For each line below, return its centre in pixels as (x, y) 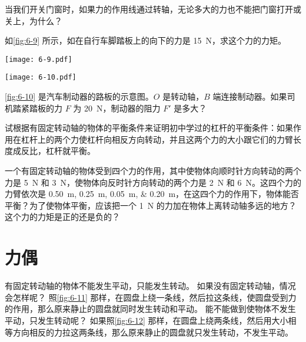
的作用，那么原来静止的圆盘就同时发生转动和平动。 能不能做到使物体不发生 (150, 309)
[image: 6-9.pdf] (39, 59)
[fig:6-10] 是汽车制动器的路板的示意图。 (79, 96)
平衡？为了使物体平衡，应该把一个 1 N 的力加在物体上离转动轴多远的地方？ (151, 205)
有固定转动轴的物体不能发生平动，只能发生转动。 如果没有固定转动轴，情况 (150, 286)
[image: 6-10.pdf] (41, 78)
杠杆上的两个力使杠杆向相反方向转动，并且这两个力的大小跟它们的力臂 (157, 139)
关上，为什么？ (34, 20)
